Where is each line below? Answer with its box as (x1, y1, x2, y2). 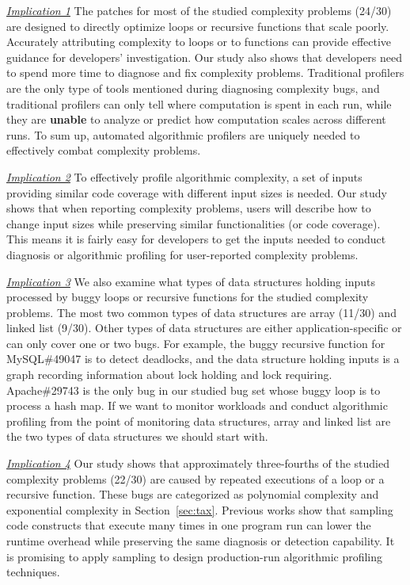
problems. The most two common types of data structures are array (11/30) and (6, 304, 397, 320)
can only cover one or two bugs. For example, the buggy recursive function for (6, 335, 385, 351)
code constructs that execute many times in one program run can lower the (6, 517, 371, 533)
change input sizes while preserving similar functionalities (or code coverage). (6, 215, 381, 231)
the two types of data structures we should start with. (6, 428, 268, 445)
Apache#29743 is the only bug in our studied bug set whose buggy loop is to (6, 381, 381, 398)
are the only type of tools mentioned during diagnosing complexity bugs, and (6, 79, 380, 96)
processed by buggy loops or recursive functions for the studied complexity (6, 289, 369, 305)
